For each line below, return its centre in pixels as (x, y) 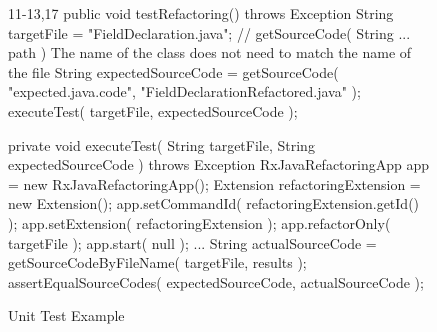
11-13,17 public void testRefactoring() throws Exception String (201, 13)
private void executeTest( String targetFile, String (161, 144)
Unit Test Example (66, 315)
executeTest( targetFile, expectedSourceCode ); (153, 110)
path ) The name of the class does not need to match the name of (210, 52)
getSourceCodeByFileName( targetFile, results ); (157, 262)
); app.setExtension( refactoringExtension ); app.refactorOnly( (199, 222)
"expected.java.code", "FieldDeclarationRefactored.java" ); (184, 91)
